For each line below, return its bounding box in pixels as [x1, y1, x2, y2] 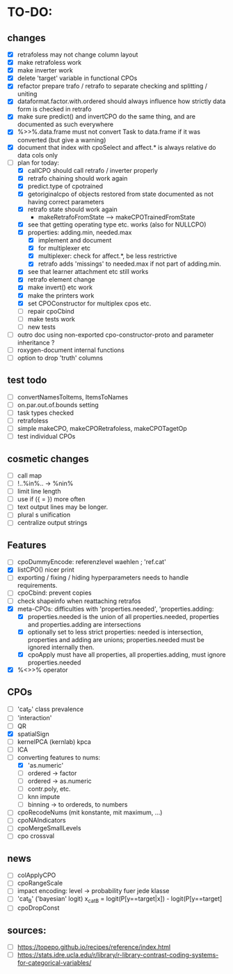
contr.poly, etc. [27, 785, 71, 793]
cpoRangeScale [17, 879, 63, 888]
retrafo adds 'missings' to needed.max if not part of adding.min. [38, 259, 221, 268]
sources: [7, 924, 47, 936]
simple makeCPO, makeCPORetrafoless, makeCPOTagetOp [17, 425, 188, 433]
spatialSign [17, 729, 50, 738]
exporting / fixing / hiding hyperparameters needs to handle [17, 573, 189, 582]
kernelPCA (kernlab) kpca [17, 737, 92, 746]
